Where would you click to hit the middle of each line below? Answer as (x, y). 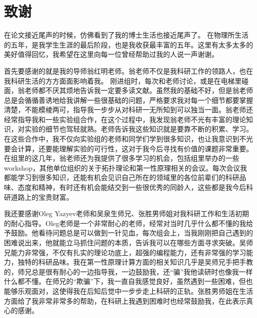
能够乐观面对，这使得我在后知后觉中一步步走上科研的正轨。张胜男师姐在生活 (128, 291)
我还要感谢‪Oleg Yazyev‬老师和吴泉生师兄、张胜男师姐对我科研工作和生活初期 (127, 213)
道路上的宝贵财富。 (42, 197)
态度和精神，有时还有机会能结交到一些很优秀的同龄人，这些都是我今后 (132, 187)
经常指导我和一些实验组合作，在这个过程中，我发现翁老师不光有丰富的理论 (125, 119)
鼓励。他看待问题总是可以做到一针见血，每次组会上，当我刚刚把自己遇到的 (132, 233)
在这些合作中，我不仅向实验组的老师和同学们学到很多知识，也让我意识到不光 (128, 139)
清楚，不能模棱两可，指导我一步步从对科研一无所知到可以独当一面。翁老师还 (128, 110)
